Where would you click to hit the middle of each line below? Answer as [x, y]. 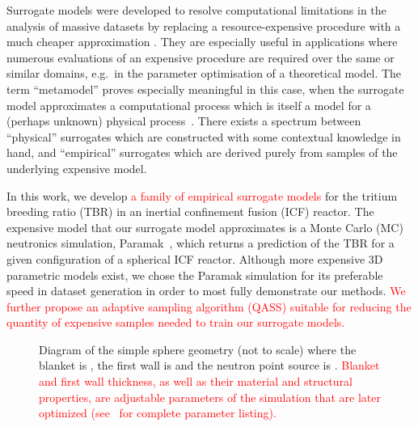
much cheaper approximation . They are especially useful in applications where [202, 42]
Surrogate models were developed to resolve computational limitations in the [196, 10]
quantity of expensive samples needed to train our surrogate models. [176, 322]
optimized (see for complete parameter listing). [158, 413]
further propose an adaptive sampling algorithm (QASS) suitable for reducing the [209, 306]
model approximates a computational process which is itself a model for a [189, 105]
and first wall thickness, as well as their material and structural [196, 381]
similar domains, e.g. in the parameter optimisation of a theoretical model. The [204, 73]
